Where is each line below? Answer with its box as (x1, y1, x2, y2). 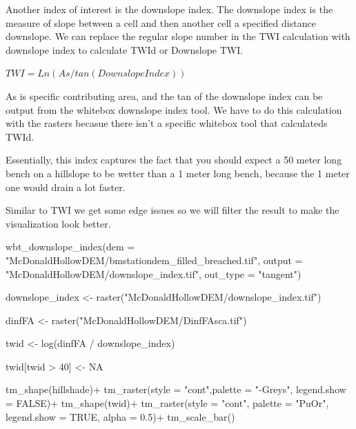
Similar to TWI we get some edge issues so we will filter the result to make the (6, 203, 339, 217)
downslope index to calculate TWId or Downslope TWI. (6, 42, 244, 57)
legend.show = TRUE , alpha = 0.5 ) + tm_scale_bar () (6, 409, 235, 423)
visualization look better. (6, 216, 111, 230)
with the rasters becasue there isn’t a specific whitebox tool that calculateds (6, 116, 328, 130)
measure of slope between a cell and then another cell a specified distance (6, 15, 316, 30)
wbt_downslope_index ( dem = (6, 239, 135, 254)
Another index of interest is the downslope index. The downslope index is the (6, 2, 333, 16)
